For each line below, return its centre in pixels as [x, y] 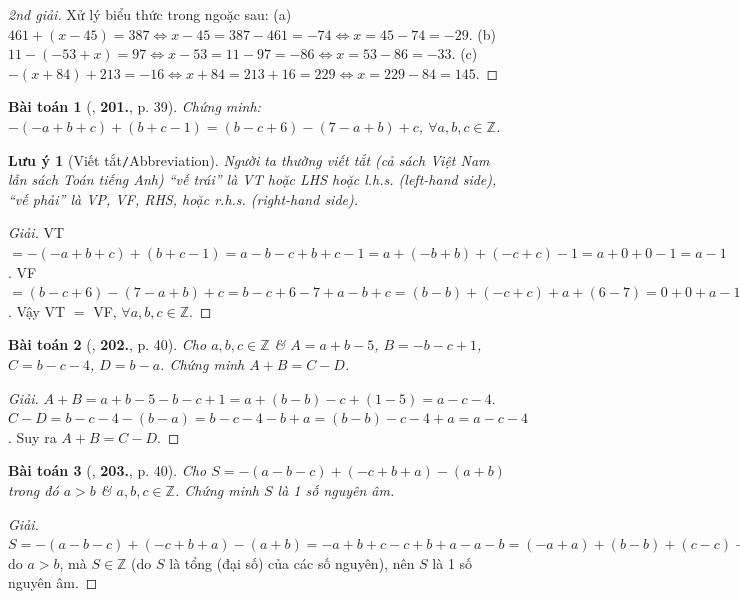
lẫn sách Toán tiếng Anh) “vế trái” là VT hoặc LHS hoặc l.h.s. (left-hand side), [252, 179]
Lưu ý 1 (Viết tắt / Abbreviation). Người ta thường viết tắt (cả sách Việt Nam [249, 159]
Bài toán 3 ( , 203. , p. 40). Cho [107, 470]
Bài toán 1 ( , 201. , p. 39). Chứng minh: [134, 106]
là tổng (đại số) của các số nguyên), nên [292, 562]
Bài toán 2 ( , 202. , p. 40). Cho [107, 344]
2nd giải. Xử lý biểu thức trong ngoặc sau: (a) [150, 14]
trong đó [33, 489]
